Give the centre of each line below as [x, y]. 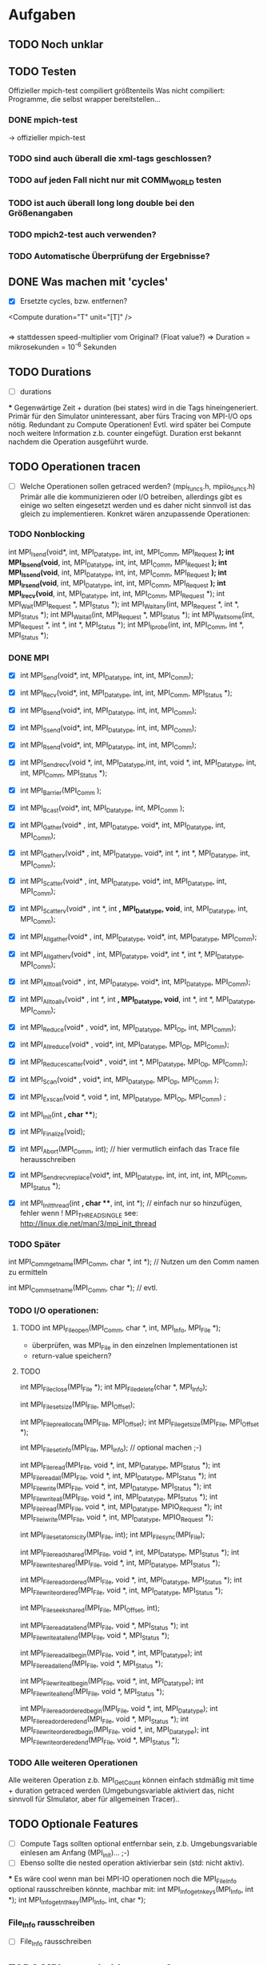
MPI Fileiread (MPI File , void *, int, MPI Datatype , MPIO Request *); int [121, 1508]
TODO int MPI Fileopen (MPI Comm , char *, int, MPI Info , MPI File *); [120, 1329]
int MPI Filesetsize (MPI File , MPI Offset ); [78, 1405]
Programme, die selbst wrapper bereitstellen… [85, 99]
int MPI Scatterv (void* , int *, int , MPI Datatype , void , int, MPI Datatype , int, [134, 910]
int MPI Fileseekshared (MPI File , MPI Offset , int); [90, 1608]
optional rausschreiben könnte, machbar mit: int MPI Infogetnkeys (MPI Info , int [131, 1890]
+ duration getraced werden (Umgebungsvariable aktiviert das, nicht [121, 1790]
